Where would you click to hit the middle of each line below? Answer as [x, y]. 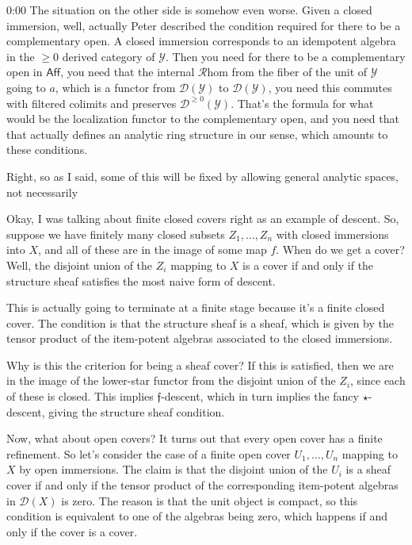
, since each [378, 380]
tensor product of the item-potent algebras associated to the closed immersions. [200, 338]
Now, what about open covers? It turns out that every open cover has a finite [195, 438]
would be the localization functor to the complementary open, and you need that [203, 119]
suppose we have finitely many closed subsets [116, 234]
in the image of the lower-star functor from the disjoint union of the [171, 380]
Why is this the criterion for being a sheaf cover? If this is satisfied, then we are [200, 365]
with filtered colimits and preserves [92, 103]
